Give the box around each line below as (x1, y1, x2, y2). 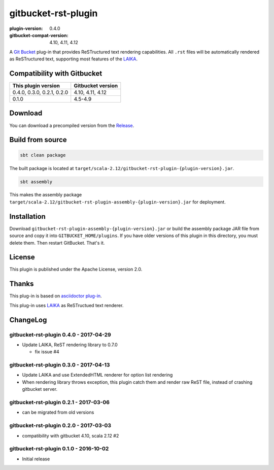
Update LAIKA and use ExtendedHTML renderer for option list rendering (22, 372, 173, 378)
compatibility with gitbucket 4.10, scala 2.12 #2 (22, 432, 119, 439)
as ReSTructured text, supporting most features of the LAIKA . (9, 56, 138, 62)
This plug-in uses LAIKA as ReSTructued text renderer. (9, 302, 124, 308)
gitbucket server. (22, 386, 58, 392)
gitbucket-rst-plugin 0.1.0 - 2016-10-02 (9, 445, 109, 452)
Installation (9, 212, 46, 221)
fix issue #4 (35, 349, 59, 355)
